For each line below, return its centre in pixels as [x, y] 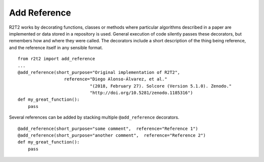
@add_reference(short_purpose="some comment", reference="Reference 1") [108, 128]
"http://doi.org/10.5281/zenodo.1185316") [141, 93]
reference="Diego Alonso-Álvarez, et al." [115, 79]
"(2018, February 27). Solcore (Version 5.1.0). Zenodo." [161, 86]
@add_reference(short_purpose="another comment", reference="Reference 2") [112, 135]
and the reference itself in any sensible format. [56, 47]
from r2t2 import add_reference [56, 59]
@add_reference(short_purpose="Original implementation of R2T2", [99, 72]
